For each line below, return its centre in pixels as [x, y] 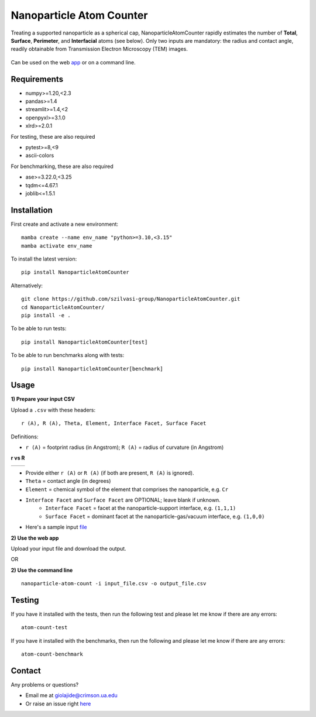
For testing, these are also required [53, 136]
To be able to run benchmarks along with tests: [68, 355]
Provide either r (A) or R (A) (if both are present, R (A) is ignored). [110, 473]
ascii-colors [40, 156]
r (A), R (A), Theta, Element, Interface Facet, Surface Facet [114, 423]
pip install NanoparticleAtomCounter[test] [85, 342]
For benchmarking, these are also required [62, 166]
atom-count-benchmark [52, 654]
